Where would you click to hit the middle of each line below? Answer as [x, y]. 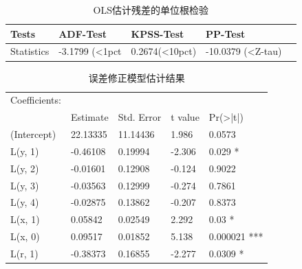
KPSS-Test [158, 33]
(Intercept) [33, 134]
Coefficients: [36, 100]
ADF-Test [83, 33]
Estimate [89, 117]
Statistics [30, 51]
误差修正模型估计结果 [137, 77]
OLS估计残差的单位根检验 [151, 10]
